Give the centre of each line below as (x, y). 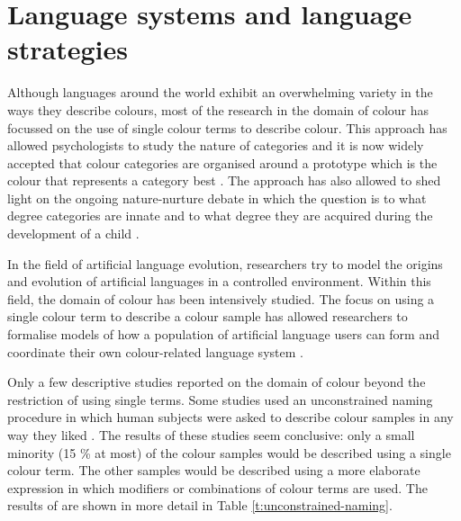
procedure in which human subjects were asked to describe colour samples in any (230, 417)
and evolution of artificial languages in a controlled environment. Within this (219, 281)
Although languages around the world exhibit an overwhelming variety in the (220, 92)
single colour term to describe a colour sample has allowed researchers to (208, 316)
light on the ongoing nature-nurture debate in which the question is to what (217, 198)
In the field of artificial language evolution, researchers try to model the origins (225, 263)
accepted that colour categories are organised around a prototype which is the (222, 162)
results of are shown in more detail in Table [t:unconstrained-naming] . (200, 505)
